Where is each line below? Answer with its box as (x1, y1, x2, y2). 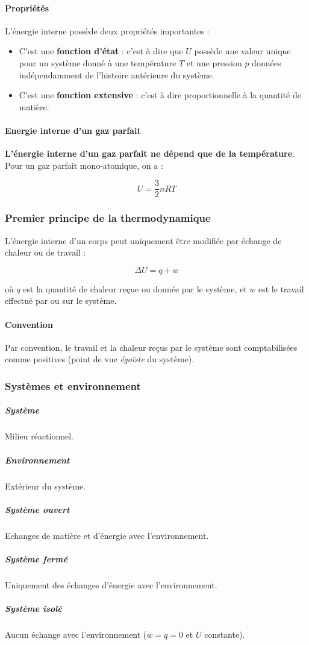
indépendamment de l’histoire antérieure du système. (19, 68, 214, 81)
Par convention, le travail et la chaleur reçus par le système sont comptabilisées (5, 341, 298, 353)
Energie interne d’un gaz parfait (5, 124, 141, 136)
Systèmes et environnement (5, 378, 141, 393)
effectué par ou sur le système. (5, 294, 117, 307)
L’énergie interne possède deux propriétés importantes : (5, 24, 210, 37)
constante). (204, 628, 245, 641)
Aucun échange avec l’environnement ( (5, 628, 147, 641)
